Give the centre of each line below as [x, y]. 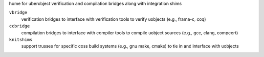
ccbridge [20, 26]
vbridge [18, 13]
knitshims [21, 39]
